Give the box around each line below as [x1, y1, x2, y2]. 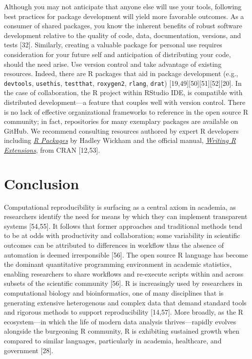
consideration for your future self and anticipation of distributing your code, [4, 49, 231, 59]
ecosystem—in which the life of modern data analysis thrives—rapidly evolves [4, 316, 236, 326]
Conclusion [4, 173, 79, 193]
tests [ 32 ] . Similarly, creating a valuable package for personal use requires [4, 40, 222, 50]
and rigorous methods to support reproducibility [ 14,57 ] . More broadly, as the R [4, 307, 243, 317]
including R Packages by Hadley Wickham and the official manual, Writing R [4, 135, 236, 145]
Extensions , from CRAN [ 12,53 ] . [4, 144, 100, 155]
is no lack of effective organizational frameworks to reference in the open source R [4, 106, 249, 117]
